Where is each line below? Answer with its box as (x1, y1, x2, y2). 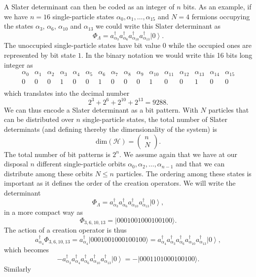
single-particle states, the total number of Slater (82, 114, 228, 124)
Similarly (4, 263, 31, 274)
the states (4, 21, 34, 31)
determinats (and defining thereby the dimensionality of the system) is (4, 124, 218, 134)
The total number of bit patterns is (4, 149, 110, 159)
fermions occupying (191, 11, 250, 21)
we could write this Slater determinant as (96, 21, 221, 31)
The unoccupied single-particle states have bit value (4, 40, 161, 50)
